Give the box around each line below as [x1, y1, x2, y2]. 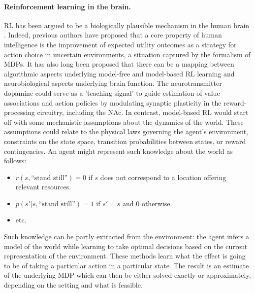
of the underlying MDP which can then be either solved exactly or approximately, [4, 270, 251, 280]
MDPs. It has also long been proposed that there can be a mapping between [4, 59, 234, 69]
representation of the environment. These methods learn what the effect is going [4, 251, 246, 261]
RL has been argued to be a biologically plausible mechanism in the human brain [4, 20, 250, 30]
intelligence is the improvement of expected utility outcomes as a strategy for [4, 39, 237, 49]
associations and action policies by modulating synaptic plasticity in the [4, 97, 222, 108]
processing [4, 107, 35, 117]
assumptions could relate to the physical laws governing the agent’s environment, [4, 126, 249, 137]
